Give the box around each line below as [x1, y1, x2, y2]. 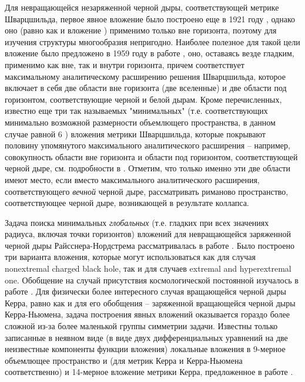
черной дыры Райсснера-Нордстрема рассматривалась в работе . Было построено [5, 239, 294, 251]
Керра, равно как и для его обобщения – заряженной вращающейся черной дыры [5, 296, 296, 309]
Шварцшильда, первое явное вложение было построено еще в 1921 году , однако [5, 12, 295, 25]
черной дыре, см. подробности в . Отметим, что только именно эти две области [5, 162, 290, 174]
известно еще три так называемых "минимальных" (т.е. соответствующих [5, 104, 268, 117]
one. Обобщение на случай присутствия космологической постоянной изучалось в [5, 273, 299, 286]
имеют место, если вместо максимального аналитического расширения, [5, 173, 260, 185]
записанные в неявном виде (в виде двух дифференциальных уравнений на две [5, 331, 288, 343]
